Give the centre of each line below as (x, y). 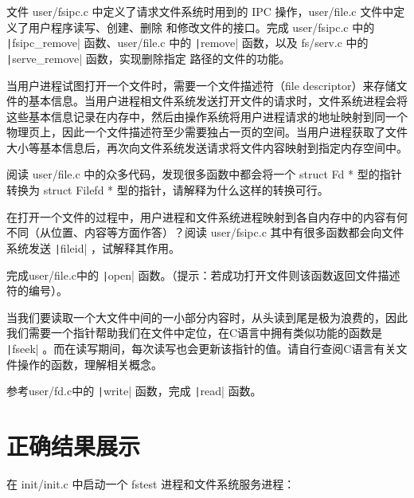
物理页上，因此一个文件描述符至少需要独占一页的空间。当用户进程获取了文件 (207, 132)
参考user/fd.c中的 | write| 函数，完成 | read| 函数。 (134, 391)
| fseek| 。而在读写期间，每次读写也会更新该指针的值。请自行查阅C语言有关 (201, 348)
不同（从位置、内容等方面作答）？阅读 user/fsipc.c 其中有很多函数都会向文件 (205, 232)
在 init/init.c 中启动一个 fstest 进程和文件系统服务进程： (151, 483)
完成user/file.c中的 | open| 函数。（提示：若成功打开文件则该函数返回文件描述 (203, 274)
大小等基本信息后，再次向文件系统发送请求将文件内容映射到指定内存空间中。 (207, 147)
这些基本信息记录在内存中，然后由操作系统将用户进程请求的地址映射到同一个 (207, 116)
